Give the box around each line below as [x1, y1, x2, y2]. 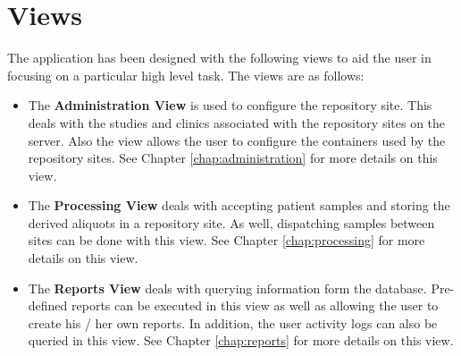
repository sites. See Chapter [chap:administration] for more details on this [28, 148, 438, 167]
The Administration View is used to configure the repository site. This [28, 96, 432, 114]
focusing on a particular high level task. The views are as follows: [7, 65, 365, 84]
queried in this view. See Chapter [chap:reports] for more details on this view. [28, 331, 454, 350]
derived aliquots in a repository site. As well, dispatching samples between [28, 213, 435, 232]
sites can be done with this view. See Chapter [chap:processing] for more [28, 231, 425, 250]
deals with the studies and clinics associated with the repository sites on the [28, 113, 446, 131]
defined [28, 296, 68, 315]
